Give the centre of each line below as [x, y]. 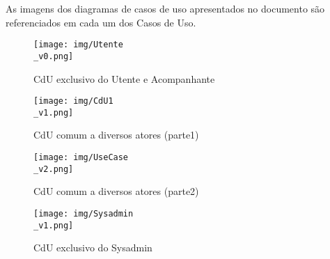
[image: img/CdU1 [73, 101]
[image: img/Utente [78, 45]
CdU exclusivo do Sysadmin [93, 248]
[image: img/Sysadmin [84, 213]
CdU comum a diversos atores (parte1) [116, 135]
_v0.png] [54, 56]
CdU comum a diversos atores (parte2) [116, 191]
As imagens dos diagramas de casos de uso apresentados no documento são [165, 8]
